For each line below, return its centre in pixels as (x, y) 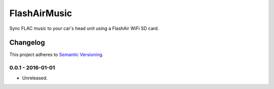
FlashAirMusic (41, 13)
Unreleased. (35, 78)
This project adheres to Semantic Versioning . (56, 55)
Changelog (27, 43)
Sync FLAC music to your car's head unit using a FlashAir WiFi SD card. (84, 28)
